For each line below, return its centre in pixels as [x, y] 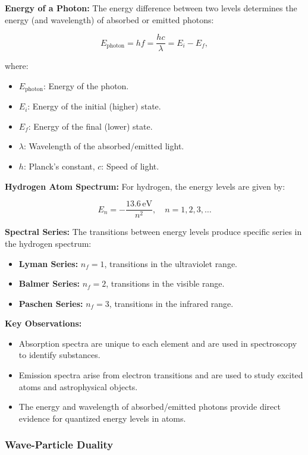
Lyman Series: [48, 263]
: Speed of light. [130, 166]
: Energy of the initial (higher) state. [94, 106]
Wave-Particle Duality [59, 445]
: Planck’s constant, [59, 166]
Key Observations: [43, 323]
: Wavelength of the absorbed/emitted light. [104, 146]
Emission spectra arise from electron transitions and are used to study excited [161, 375]
